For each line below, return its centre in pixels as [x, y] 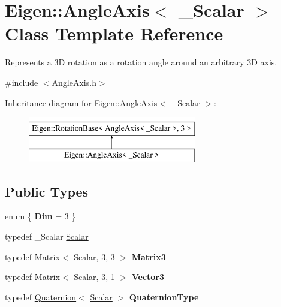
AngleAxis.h [74, 82]
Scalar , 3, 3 [94, 256]
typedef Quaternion [41, 297]
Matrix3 [149, 256]
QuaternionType [164, 297]
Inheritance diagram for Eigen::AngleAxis [81, 102]
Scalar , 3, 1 [94, 277]
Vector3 [148, 277]
